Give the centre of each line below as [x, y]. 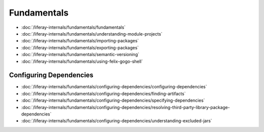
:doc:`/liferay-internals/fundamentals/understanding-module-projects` [92, 34]
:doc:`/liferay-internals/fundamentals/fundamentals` [73, 27]
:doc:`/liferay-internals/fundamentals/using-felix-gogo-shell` [82, 61]
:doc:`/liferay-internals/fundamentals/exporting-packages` [80, 47]
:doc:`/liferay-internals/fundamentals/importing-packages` [80, 41]
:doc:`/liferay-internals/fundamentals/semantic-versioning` [80, 55]
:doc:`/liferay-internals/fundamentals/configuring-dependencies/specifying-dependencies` [113, 100]
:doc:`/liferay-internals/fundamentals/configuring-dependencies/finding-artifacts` [103, 94]
